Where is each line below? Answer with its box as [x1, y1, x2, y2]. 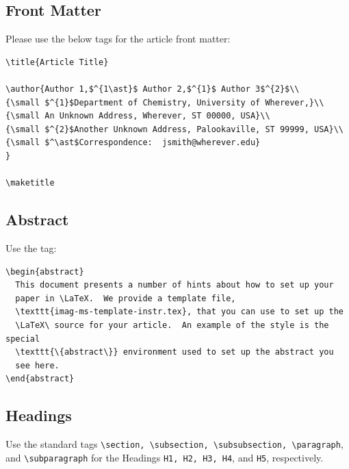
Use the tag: [5, 240, 57, 255]
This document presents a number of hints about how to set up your [15, 280, 334, 290]
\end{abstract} [5, 374, 75, 384]
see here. [15, 360, 60, 370]
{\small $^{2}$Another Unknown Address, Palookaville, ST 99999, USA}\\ [5, 124, 344, 134]
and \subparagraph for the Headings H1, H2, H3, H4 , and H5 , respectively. [5, 450, 324, 464]
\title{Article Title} [5, 57, 109, 67]
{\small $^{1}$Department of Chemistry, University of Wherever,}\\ [5, 97, 324, 107]
